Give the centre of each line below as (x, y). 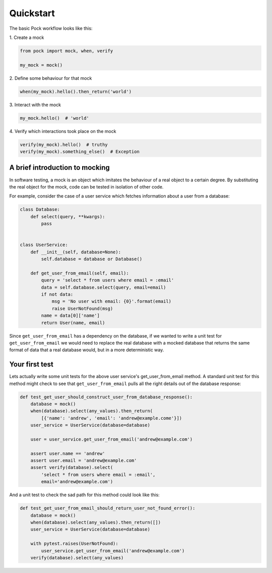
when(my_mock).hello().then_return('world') (76, 91)
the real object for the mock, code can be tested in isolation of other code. (86, 186)
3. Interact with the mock (35, 105)
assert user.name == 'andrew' (68, 453)
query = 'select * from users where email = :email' (108, 280)
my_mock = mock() (41, 65)
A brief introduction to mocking (60, 168)
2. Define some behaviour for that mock (51, 78)
